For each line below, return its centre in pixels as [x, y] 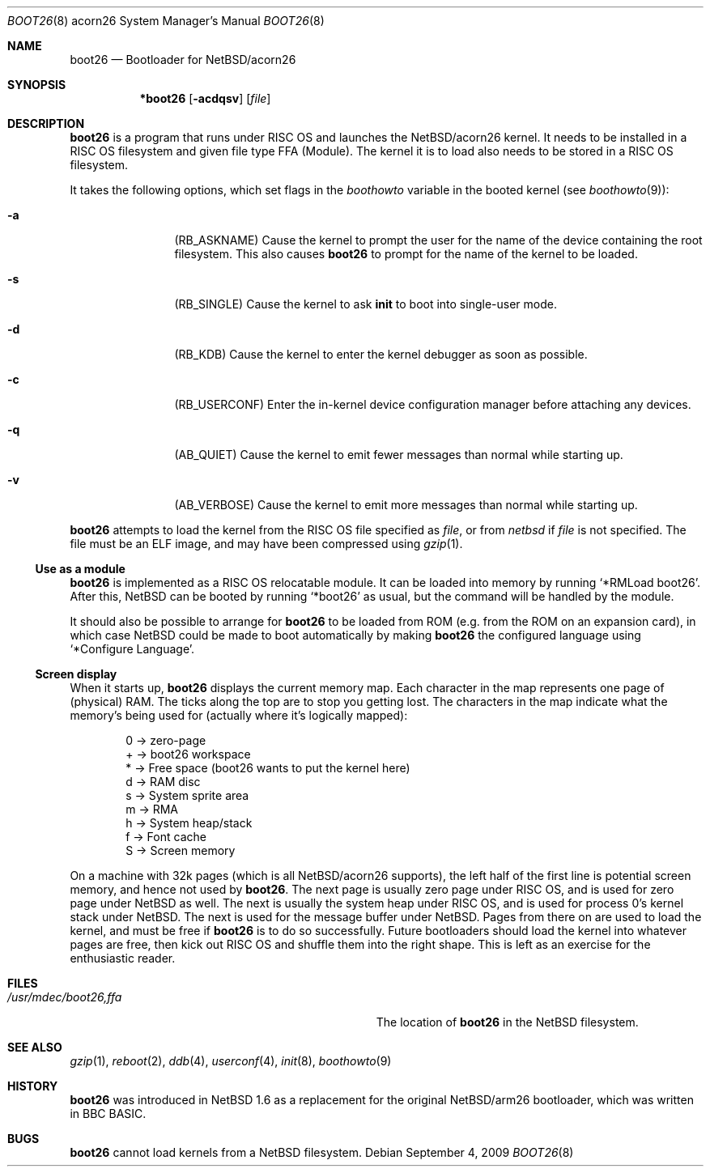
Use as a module [80, 569]
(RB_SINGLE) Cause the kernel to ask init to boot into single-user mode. [366, 304]
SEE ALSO [35, 1047]
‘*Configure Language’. [132, 649]
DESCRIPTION [46, 123]
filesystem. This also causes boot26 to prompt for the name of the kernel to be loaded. [406, 254]
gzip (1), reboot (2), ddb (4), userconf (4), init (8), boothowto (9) [231, 1061]
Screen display [76, 674]
